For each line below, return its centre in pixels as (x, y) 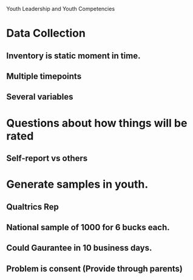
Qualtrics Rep (32, 207)
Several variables (40, 97)
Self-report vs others (47, 158)
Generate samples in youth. (77, 184)
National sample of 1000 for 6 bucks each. (88, 227)
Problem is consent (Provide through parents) (95, 269)
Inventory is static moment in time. (73, 56)
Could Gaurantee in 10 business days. (79, 248)
